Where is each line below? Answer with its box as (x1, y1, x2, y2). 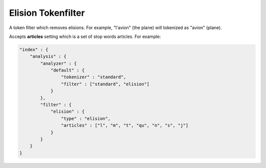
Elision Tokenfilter (9, 7, 85, 18)
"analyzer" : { (40, 61, 77, 66)
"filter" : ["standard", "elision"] (61, 81, 150, 87)
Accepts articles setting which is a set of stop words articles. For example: (9, 34, 161, 39)
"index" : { (19, 47, 49, 52)
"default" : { (50, 67, 85, 73)
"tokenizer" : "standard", (61, 74, 127, 80)
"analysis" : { (30, 54, 66, 59)
